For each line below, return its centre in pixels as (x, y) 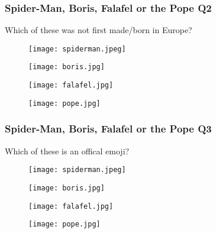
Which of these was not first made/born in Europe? (99, 30)
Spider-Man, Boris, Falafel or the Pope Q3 (108, 129)
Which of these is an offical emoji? (67, 151)
